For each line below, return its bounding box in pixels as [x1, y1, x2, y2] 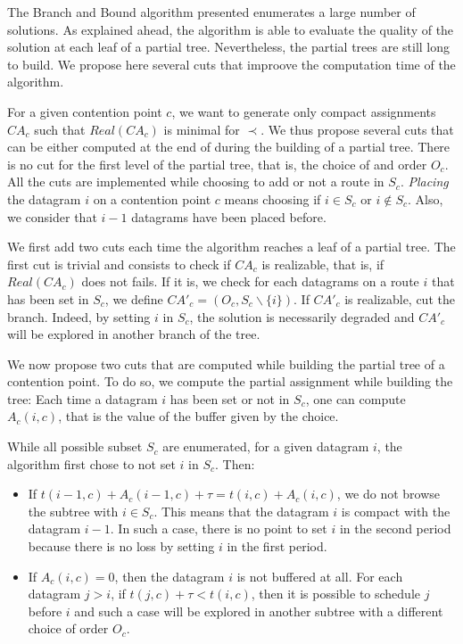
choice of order [28, 619, 109, 638]
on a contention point [93, 189, 211, 208]
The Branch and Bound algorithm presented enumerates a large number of [7, 3, 416, 21]
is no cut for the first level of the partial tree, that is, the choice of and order [7, 154, 427, 173]
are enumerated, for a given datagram [162, 437, 369, 456]
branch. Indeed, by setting [7, 307, 151, 326]
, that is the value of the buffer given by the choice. [58, 407, 339, 425]
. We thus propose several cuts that [260, 120, 454, 138]
